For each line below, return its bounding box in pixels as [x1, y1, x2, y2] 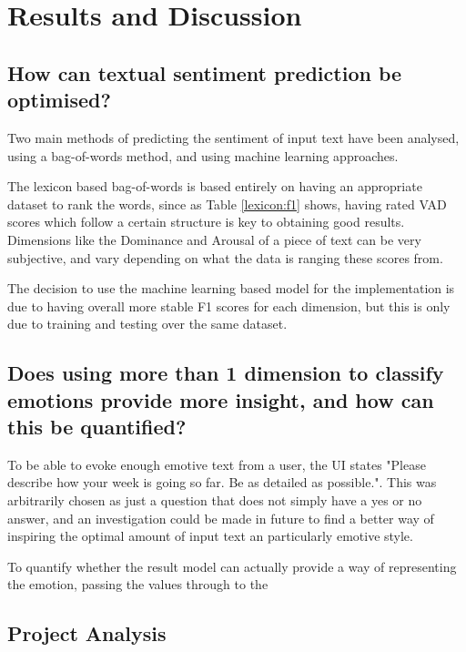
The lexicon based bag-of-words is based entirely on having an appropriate [7, 177, 422, 196]
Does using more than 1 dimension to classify [7, 359, 444, 387]
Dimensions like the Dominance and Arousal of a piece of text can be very [7, 229, 421, 249]
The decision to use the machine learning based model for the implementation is [7, 279, 455, 298]
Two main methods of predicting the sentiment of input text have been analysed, [7, 127, 460, 147]
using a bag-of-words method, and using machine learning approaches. [7, 146, 399, 165]
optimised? [7, 86, 111, 114]
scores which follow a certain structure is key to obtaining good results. [7, 212, 405, 231]
